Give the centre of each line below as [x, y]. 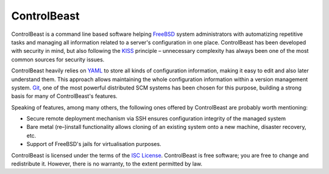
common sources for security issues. [58, 59]
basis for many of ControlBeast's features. [65, 96]
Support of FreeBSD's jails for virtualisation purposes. [94, 144]
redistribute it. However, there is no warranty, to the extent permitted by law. [107, 164]
